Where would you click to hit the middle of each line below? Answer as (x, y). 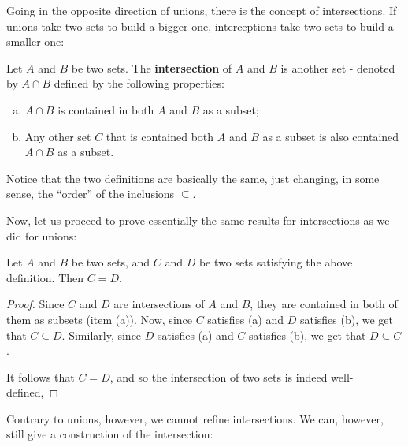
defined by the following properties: (139, 83)
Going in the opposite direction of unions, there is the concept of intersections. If (202, 10)
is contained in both (106, 109)
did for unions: (42, 235)
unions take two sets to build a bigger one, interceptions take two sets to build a (200, 26)
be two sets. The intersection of (152, 67)
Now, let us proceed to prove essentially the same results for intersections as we (198, 220)
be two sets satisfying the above (276, 262)
